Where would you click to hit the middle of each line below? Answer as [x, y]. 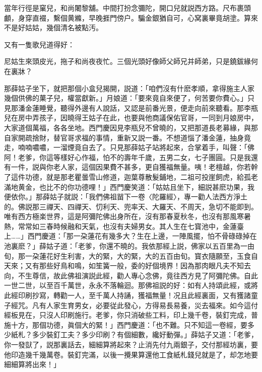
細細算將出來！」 [32, 364]
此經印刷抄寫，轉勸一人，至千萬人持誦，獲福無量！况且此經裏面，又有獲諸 [127, 295]
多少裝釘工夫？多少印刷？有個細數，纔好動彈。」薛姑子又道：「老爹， [145, 334]
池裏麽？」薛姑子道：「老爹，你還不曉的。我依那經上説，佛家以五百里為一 [126, 246]
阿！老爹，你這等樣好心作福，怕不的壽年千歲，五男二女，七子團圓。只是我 [127, 157]
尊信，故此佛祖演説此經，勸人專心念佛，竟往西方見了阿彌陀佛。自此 [145, 275]
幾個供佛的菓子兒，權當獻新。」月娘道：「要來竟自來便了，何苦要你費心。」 [126, 98]
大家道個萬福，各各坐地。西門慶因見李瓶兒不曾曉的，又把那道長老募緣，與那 [131, 127]
